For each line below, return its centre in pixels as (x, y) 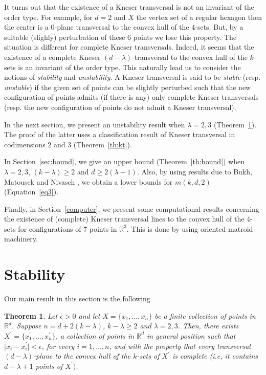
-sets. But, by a (219, 27)
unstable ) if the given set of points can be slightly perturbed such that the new (128, 87)
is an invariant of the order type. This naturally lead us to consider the (129, 67)
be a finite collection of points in (205, 315)
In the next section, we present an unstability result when (95, 124)
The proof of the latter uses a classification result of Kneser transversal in (120, 134)
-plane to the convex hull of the (82, 356)
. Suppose (26, 326)
